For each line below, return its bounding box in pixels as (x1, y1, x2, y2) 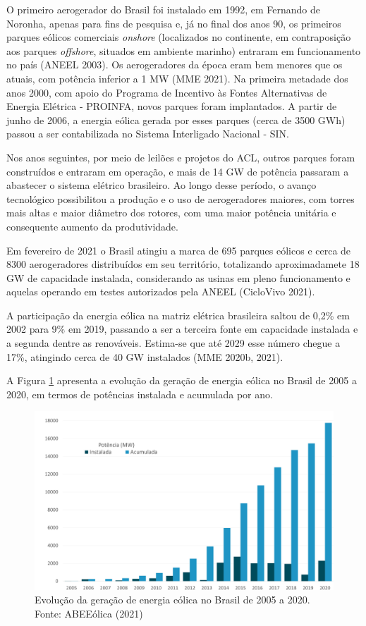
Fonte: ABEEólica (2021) (35, 606, 143, 621)
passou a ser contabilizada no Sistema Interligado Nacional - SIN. (6, 126, 289, 141)
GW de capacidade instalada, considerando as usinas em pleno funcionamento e (6, 270, 350, 285)
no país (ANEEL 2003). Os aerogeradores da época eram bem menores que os (6, 57, 343, 72)
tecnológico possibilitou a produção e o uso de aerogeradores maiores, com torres (6, 191, 355, 206)
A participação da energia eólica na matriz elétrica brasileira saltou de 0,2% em (6, 307, 350, 322)
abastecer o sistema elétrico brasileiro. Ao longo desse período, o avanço (6, 178, 317, 192)
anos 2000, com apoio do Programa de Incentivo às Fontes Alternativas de (6, 85, 327, 99)
